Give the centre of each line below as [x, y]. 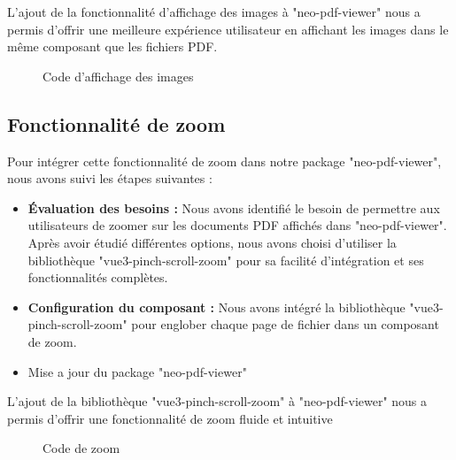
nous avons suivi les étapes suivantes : [110, 178]
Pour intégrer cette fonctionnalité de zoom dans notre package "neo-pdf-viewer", [224, 161]
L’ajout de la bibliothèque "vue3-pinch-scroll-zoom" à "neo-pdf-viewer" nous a [217, 401]
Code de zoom [81, 448]
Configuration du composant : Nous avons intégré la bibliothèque [216, 307]
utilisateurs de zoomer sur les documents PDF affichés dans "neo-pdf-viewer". [237, 225]
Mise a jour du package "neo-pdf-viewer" [137, 371]
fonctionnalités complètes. [98, 277]
